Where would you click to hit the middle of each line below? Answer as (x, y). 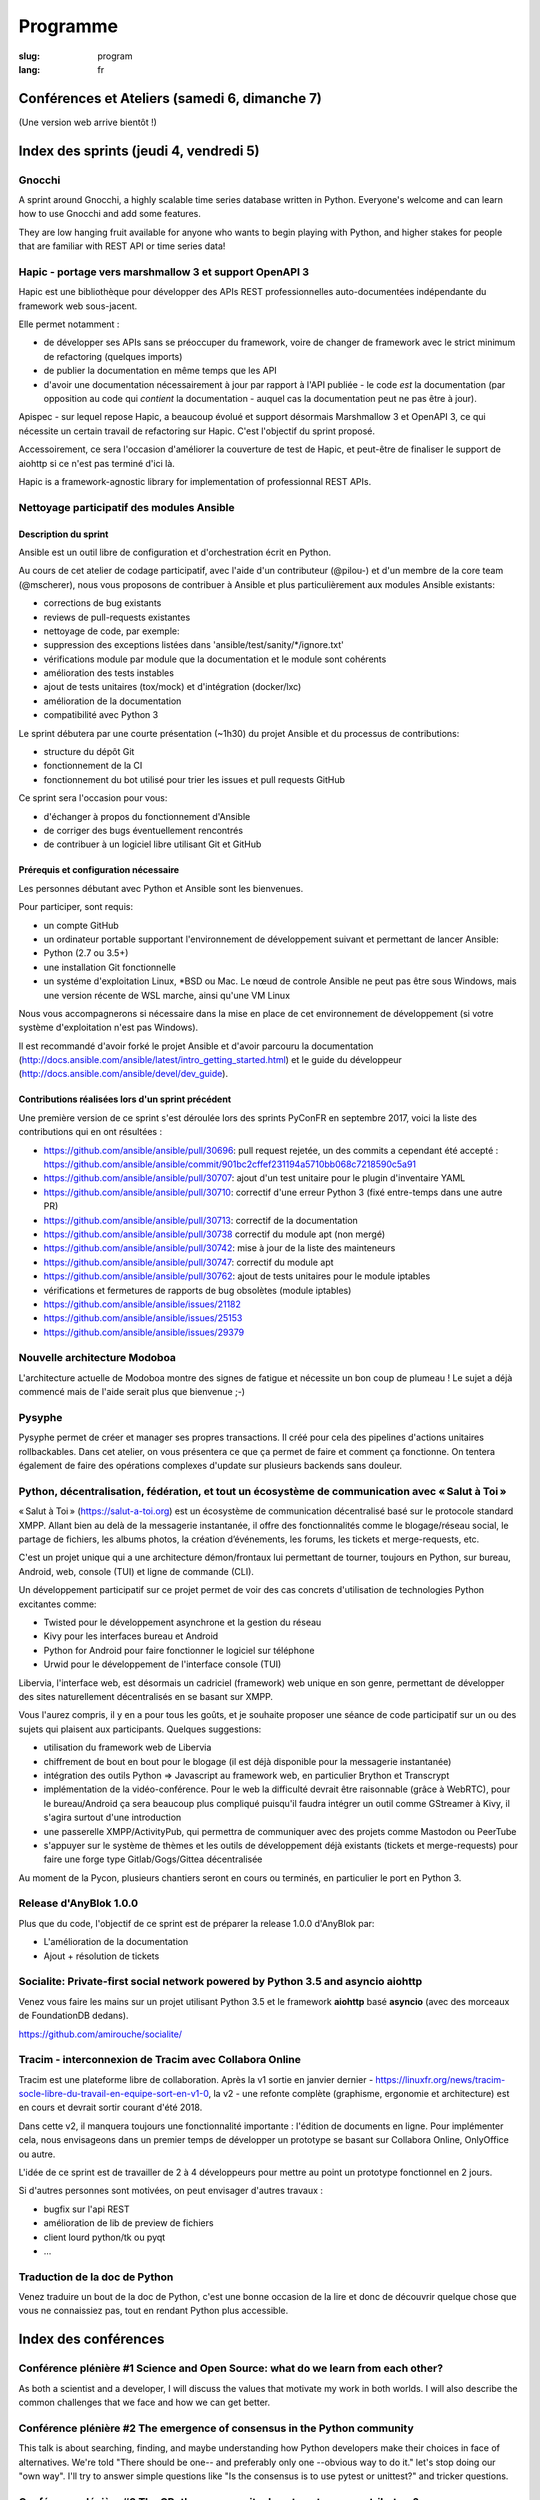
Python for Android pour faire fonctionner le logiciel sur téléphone (179, 1650)
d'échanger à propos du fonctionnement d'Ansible (147, 816)
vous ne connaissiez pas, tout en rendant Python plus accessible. (153, 2311)
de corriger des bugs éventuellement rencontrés (143, 830)
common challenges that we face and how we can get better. (144, 2402)
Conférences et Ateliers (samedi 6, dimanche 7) (170, 98)
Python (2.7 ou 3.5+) (86, 953)
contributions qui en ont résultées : (90, 1132)
